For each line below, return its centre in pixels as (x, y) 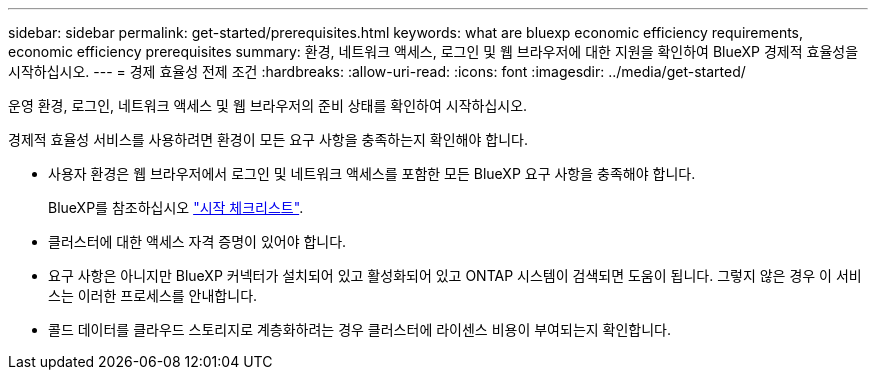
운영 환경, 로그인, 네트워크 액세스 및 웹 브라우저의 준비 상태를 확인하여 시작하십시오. (268, 105)
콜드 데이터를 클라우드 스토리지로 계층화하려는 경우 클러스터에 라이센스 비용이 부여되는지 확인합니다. (360, 329)
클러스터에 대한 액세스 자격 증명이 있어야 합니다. (197, 241)
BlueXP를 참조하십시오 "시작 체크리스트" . (176, 207)
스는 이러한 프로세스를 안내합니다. (153, 295)
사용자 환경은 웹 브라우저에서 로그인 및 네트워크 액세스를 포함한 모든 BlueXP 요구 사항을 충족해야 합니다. (372, 173)
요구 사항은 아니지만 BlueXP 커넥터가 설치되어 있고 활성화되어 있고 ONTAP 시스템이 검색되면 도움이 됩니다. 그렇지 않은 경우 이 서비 (455, 275)
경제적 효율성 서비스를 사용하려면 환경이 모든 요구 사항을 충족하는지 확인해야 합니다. (268, 139)
